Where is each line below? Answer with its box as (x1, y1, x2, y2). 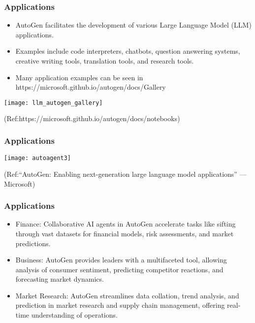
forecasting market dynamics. (15, 274, 104, 284)
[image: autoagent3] (4, 155, 71, 162)
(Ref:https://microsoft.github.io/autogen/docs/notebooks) (4, 113, 180, 124)
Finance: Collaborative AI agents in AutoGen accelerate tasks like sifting (15, 219, 236, 229)
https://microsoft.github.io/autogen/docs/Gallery (15, 82, 166, 92)
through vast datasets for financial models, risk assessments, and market (15, 228, 234, 238)
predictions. (15, 238, 51, 248)
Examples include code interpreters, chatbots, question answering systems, (15, 46, 240, 56)
